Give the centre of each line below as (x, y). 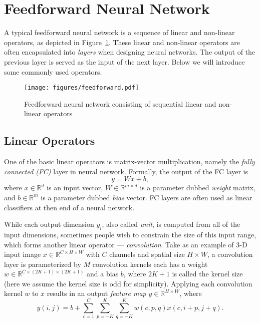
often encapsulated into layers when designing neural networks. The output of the (130, 52)
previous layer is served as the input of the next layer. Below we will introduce (124, 61)
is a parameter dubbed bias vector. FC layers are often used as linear (147, 197)
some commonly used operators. (53, 71)
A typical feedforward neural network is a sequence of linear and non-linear (119, 32)
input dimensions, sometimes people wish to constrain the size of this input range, (130, 234)
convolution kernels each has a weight (150, 264)
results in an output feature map (96, 293)
